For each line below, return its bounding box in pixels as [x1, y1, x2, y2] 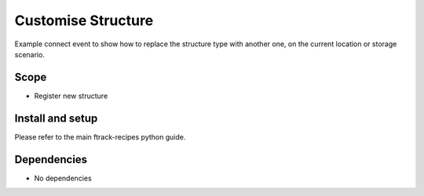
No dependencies [34, 173, 92, 183]
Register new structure [34, 91, 108, 100]
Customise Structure [14, 12, 154, 29]
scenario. [14, 49, 45, 59]
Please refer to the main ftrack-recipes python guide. [14, 132, 186, 141]
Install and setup [14, 111, 98, 125]
